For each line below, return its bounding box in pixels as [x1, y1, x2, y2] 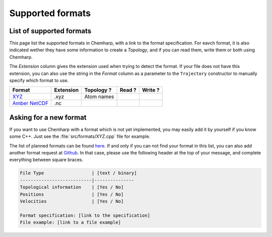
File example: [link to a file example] [20, 219, 121, 225]
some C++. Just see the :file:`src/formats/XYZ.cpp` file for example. [9, 133, 151, 139]
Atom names [84, 93, 114, 100]
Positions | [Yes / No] [20, 191, 124, 197]
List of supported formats [9, 27, 92, 35]
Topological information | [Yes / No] [20, 184, 124, 190]
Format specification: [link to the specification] [20, 212, 151, 218]
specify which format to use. [9, 77, 69, 84]
